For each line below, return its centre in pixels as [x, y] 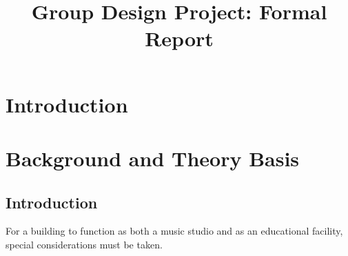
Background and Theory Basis [153, 158]
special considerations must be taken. [84, 244]
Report [179, 38]
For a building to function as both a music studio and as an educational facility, [174, 231]
